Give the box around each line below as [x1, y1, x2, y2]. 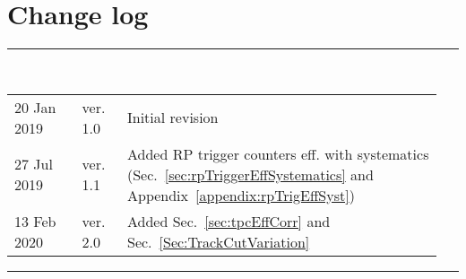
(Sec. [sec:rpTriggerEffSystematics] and [126, 163, 374, 185]
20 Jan [14, 96, 56, 118]
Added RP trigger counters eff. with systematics [126, 143, 429, 164]
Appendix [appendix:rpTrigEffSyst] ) [126, 184, 355, 205]
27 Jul [14, 153, 53, 175]
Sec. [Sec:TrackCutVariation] [126, 231, 310, 252]
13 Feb [14, 210, 56, 231]
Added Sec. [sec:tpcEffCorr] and [126, 210, 331, 231]
